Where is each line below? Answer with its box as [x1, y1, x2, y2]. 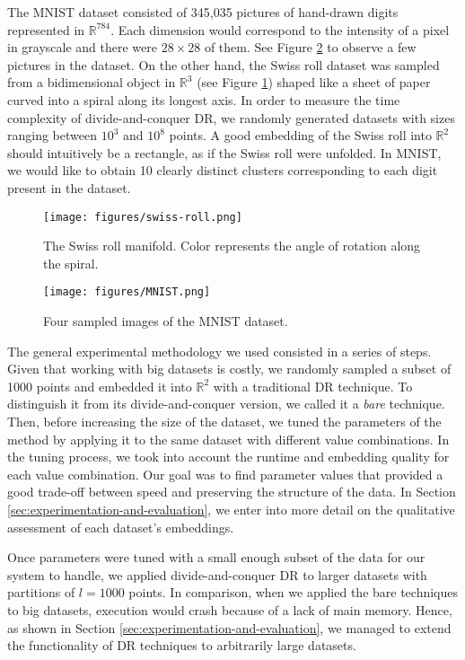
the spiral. [43, 253, 99, 272]
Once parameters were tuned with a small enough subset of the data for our [7, 548, 426, 567]
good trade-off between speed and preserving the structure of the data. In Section [7, 482, 456, 501]
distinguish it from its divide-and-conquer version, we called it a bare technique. [7, 394, 445, 413]
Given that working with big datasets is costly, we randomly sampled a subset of [7, 359, 452, 378]
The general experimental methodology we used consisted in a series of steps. [7, 341, 432, 360]
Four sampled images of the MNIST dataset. [43, 312, 288, 330]
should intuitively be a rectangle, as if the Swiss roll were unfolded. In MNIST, [7, 143, 442, 162]
